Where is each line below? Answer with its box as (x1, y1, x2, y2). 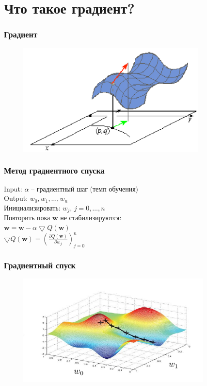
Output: (4, 193, 28, 203)
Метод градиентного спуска (4, 164, 105, 176)
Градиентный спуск (4, 259, 76, 271)
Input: (4, 183, 22, 193)
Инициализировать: (4, 202, 61, 212)
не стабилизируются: (60, 212, 122, 223)
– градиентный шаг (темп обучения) (31, 183, 139, 193)
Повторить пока (4, 212, 50, 223)
